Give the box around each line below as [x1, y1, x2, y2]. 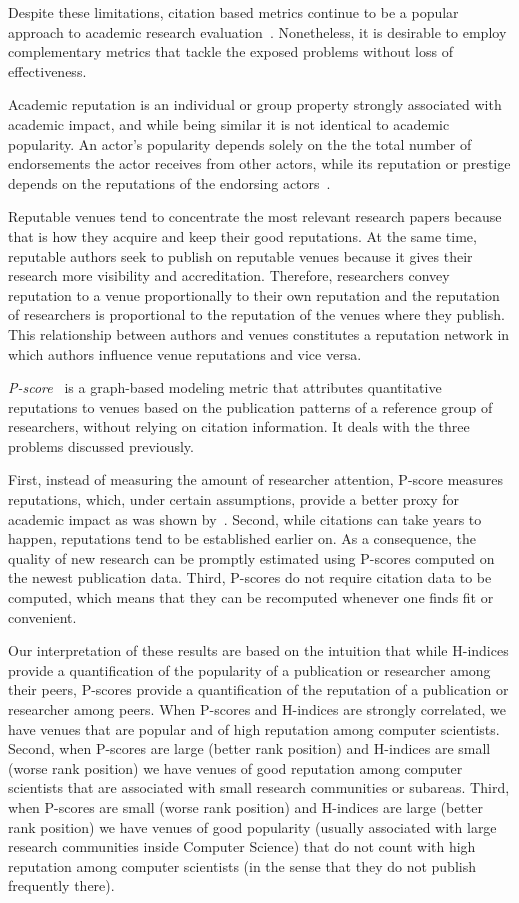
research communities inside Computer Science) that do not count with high [8, 836, 476, 857]
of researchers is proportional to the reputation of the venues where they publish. [8, 304, 505, 325]
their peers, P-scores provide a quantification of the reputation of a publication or [8, 679, 509, 700]
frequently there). [8, 875, 115, 896]
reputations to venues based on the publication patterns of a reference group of [8, 396, 493, 417]
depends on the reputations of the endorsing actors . [8, 172, 331, 193]
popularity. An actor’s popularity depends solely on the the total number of [8, 133, 472, 154]
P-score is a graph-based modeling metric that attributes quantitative [8, 377, 442, 398]
